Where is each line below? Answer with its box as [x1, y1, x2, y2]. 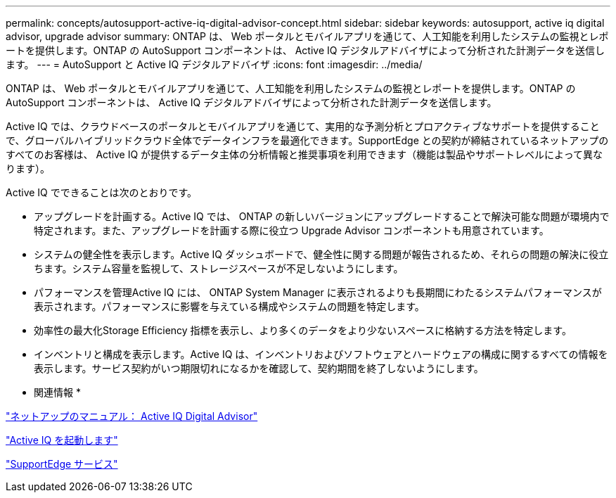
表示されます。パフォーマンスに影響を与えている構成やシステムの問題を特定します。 [34, 300, 425, 312]
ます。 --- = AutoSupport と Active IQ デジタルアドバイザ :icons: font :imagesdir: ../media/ [6, 58, 423, 70]
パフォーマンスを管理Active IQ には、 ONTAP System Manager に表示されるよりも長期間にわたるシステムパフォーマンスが [34, 286, 602, 298]
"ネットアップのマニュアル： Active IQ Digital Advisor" [6, 410, 258, 422]
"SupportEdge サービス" [6, 458, 118, 470]
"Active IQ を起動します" [6, 434, 118, 446]
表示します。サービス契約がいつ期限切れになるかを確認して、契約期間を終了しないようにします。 [34, 362, 484, 374]
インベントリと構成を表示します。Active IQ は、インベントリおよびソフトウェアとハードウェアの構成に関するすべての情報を [34, 348, 608, 360]
